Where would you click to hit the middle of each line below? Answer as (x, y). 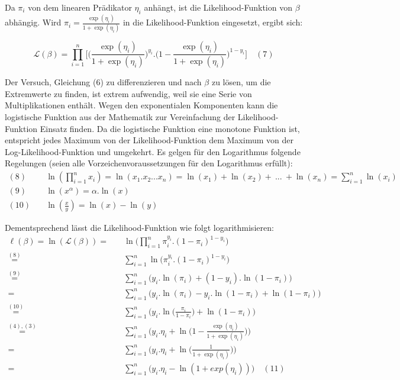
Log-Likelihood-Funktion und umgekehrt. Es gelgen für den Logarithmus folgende (153, 151)
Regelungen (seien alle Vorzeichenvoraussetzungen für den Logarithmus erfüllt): (149, 163)
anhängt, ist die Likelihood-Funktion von (218, 7)
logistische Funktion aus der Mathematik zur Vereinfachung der (120, 117)
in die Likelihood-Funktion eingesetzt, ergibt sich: (213, 22)
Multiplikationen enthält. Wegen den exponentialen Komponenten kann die (141, 105)
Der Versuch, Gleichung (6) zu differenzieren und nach (103, 82)
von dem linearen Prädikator (80, 7)
